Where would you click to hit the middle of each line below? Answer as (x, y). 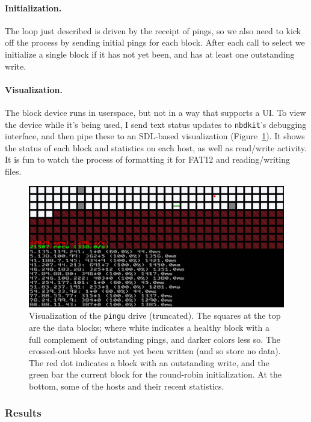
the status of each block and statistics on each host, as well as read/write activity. (156, 147)
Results (23, 413)
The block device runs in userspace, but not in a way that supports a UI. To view (155, 112)
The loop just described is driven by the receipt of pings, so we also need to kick (153, 30)
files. (13, 171)
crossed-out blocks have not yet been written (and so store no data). (155, 351)
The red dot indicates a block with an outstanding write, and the (149, 362)
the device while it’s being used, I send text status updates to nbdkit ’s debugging (156, 124)
